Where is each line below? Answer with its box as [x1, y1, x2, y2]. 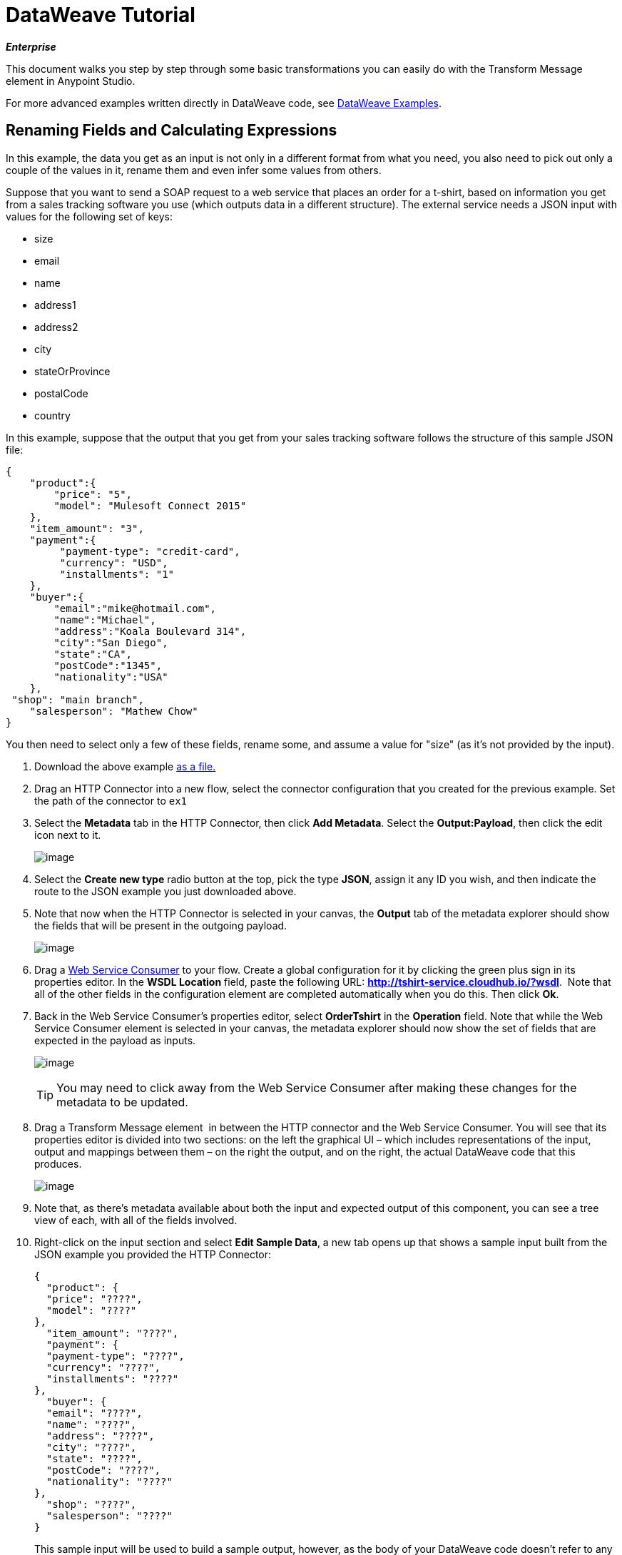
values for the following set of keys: [6, 210, 173, 223]
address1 [34, 298, 76, 311]
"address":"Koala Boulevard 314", [53, 625, 247, 637]
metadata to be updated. [56, 1094, 188, 1109]
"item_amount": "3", [29, 522, 144, 534]
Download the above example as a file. [34, 760, 216, 773]
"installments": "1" [59, 568, 175, 580]
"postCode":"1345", [53, 659, 163, 671]
